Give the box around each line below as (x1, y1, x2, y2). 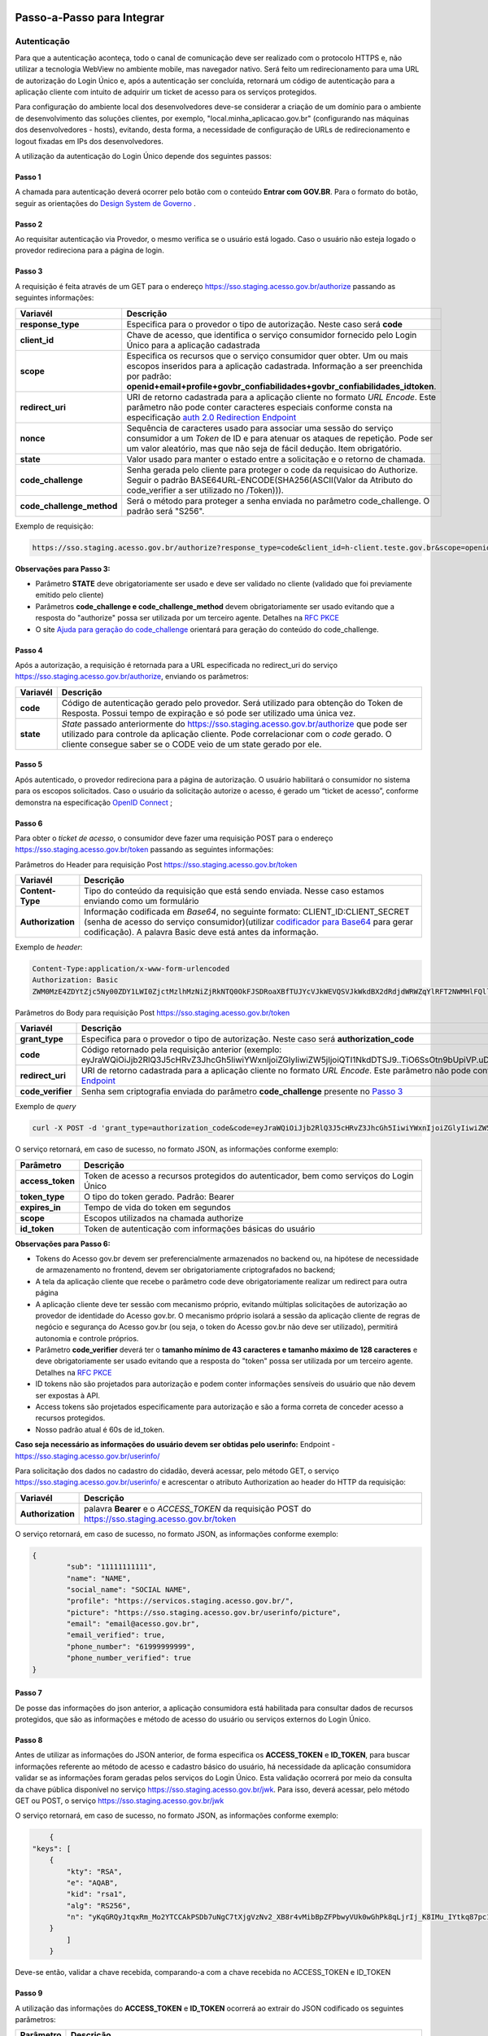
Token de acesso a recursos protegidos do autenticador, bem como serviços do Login (84, 1169, 414, 1181)
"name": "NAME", (66, 1573, 132, 1583)
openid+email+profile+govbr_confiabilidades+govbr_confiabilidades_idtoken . (126, 380, 437, 392)
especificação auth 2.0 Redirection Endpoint (126, 411, 297, 423)
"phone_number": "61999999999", (66, 1642, 195, 1651)
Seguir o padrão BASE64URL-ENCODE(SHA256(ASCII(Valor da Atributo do (126, 474, 413, 485)
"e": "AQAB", (66, 1878, 119, 1887)
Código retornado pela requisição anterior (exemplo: (81, 1044, 282, 1055)
